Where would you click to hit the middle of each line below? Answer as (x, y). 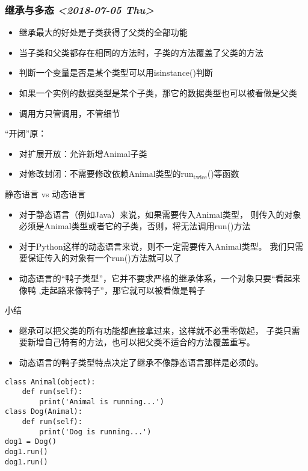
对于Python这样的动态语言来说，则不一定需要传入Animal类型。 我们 (153, 246)
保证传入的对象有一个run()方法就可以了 (104, 258)
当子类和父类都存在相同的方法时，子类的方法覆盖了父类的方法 (141, 52)
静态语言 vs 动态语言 (45, 193)
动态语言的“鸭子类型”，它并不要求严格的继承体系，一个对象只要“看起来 (160, 278)
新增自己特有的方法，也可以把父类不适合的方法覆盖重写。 (141, 342)
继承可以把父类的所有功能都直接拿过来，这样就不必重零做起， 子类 (151, 330)
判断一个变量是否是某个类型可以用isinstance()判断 (116, 72)
